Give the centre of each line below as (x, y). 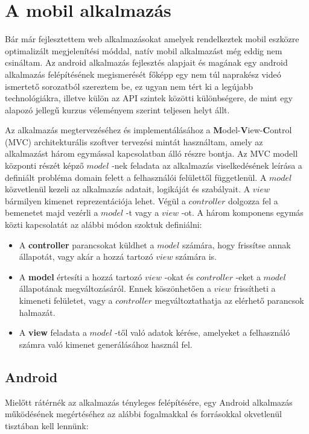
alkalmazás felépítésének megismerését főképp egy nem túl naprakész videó (143, 74)
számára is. (196, 256)
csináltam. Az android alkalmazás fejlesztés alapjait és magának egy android (146, 62)
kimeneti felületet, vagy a (66, 300)
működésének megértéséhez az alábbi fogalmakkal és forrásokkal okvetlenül (143, 414)
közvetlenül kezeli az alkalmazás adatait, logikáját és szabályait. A (128, 189)
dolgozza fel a (253, 200)
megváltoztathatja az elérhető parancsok (229, 300)
